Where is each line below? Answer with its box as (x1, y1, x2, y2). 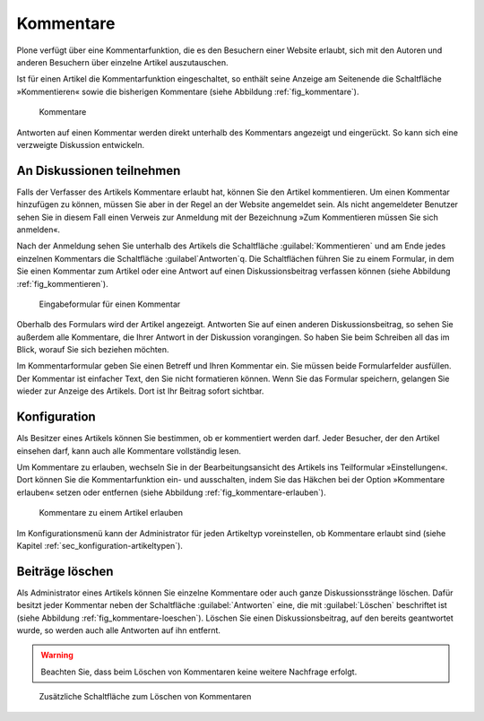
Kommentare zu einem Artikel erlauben (39, 508, 184, 518)
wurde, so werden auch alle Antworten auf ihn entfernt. (16, 624, 221, 636)
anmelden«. (16, 224, 61, 235)
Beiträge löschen (16, 563, 114, 578)
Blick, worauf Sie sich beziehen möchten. (16, 344, 169, 355)
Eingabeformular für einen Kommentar (39, 299, 181, 309)
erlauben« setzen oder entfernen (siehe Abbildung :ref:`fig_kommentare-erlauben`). (16, 487, 326, 498)
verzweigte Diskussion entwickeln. (16, 139, 145, 150)
